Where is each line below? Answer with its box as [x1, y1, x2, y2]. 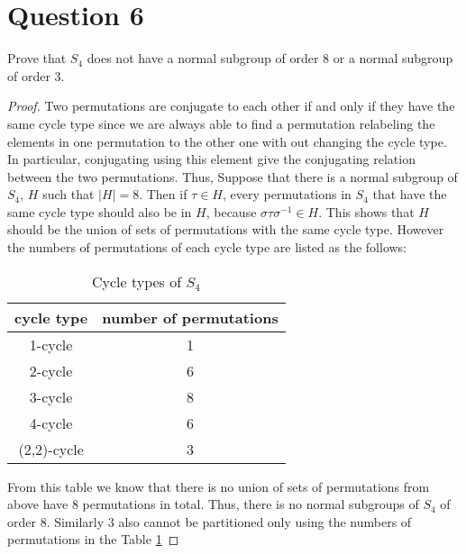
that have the [372, 185, 447, 204]
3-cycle [29, 386, 73, 407]
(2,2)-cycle [18, 438, 84, 459]
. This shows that [318, 202, 415, 221]
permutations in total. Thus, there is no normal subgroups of [82, 495, 419, 513]
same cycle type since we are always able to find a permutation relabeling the [7, 114, 435, 132]
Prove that [7, 49, 67, 68]
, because [206, 202, 257, 221]
